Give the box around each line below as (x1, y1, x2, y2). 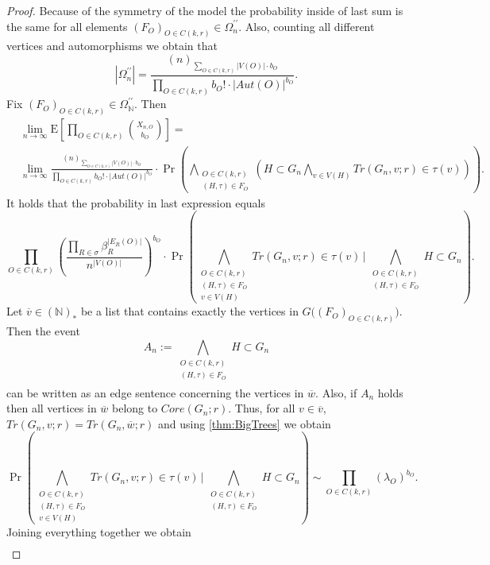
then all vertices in (6, 400, 97, 416)
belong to (112, 400, 158, 416)
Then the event (6, 323, 80, 339)
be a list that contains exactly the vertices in (80, 303, 299, 319)
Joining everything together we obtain (6, 524, 191, 540)
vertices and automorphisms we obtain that (6, 37, 218, 54)
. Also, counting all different (238, 17, 375, 34)
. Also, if (315, 384, 357, 401)
